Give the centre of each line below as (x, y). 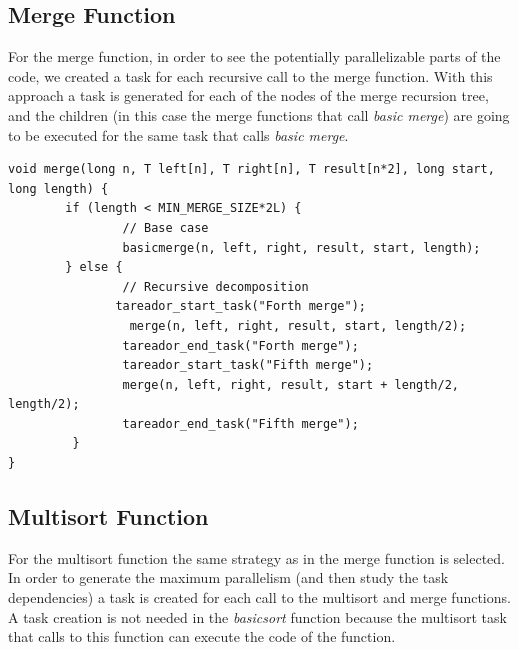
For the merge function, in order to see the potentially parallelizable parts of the (254, 56)
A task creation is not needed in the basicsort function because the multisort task (257, 616)
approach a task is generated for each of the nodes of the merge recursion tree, (248, 95)
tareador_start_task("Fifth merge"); (248, 365)
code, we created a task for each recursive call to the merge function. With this (250, 75)
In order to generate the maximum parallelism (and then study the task (228, 577)
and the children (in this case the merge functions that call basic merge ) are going (259, 114)
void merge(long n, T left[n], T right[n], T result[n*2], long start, (251, 169)
